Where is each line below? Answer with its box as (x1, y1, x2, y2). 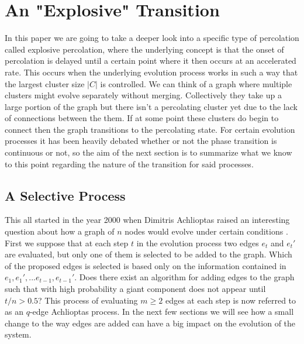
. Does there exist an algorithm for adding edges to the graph (74, 271, 295, 283)
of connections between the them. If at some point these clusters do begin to (5, 112, 279, 124)
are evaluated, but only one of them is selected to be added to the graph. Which (5, 248, 292, 260)
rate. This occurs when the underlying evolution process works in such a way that (5, 66, 298, 78)
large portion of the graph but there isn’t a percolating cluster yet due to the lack (5, 100, 298, 112)
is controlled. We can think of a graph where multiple (100, 77, 292, 90)
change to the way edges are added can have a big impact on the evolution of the (5, 317, 296, 329)
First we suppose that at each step (5, 236, 129, 249)
